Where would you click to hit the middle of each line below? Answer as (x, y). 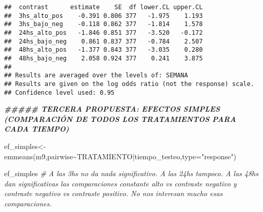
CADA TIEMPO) (37, 129)
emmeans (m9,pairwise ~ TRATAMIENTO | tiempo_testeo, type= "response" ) (120, 156)
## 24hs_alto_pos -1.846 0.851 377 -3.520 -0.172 (104, 33)
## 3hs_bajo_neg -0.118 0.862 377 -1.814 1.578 (104, 24)
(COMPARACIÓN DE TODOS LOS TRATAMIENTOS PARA (120, 119)
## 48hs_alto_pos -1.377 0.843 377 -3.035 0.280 (104, 50)
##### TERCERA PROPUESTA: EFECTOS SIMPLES (112, 109)
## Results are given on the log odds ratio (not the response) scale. (129, 84)
